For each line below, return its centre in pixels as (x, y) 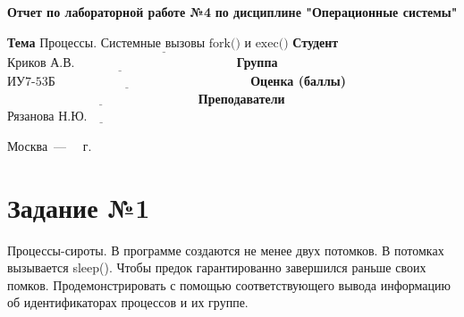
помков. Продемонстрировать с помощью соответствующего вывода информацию (229, 284)
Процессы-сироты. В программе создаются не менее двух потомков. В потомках (226, 250)
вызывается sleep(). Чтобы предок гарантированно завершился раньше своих (217, 267)
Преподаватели (241, 98)
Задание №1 (79, 207)
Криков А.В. (41, 63)
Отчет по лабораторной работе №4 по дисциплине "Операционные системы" (232, 12)
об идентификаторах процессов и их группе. (128, 302)
